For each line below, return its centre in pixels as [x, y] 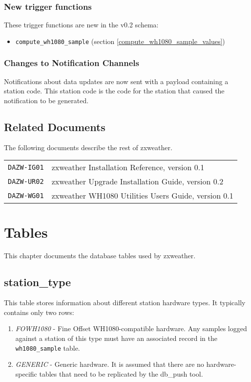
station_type [38, 282]
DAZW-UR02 [26, 181]
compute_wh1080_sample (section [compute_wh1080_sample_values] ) [120, 41]
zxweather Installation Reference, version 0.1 [128, 167]
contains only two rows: [39, 312]
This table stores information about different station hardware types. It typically [125, 303]
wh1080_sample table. [48, 348]
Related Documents [55, 126]
